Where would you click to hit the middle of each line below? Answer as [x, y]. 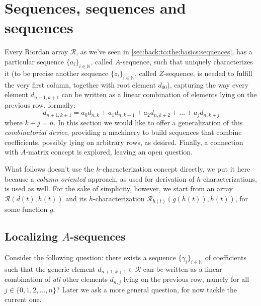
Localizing [31, 236]
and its [76, 198]
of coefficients [226, 257]
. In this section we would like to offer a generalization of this [148, 122]
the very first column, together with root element [80, 84]
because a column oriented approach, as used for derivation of [100, 178]
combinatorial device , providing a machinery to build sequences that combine [123, 132]
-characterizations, [229, 178]
